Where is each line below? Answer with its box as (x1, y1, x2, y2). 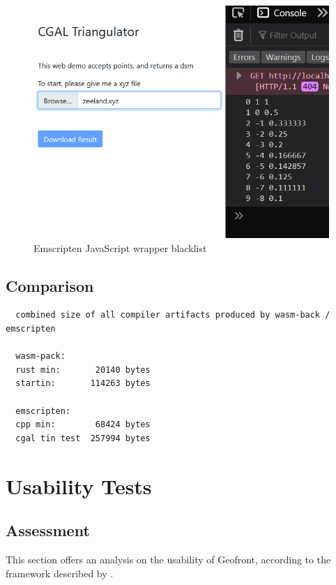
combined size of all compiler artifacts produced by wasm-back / (15, 310, 330, 320)
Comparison (6, 274, 94, 296)
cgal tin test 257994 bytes (15, 433, 151, 443)
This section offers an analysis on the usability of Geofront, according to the (6, 551, 331, 566)
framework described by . (6, 565, 114, 580)
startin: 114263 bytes (15, 378, 151, 389)
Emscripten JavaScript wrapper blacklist (33, 240, 207, 255)
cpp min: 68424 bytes (15, 420, 151, 430)
